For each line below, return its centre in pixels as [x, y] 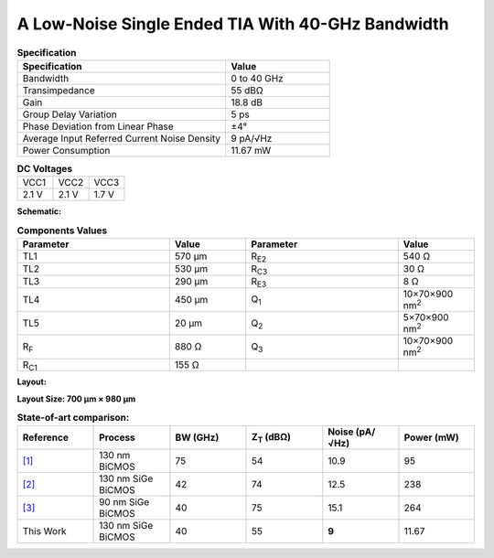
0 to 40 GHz [257, 78]
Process [118, 437]
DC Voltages [45, 169]
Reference [45, 437]
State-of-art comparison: [73, 418]
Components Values [62, 231]
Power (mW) [431, 437]
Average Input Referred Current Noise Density [122, 138]
